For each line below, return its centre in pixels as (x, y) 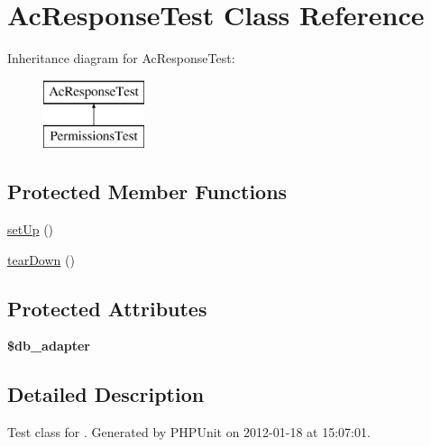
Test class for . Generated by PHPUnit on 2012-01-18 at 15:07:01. (189, 432)
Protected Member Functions (147, 192)
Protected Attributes (107, 308)
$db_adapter (49, 346)
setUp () (31, 229)
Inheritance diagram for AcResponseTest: (121, 58)
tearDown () (41, 259)
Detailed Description (106, 394)
